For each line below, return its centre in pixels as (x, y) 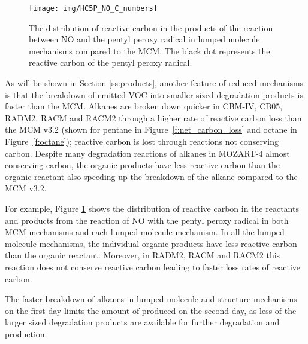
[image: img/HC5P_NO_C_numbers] (93, 8)
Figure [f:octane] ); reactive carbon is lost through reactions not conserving (142, 141)
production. (26, 334)
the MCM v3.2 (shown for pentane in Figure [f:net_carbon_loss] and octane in (151, 130)
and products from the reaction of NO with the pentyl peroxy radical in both (147, 220)
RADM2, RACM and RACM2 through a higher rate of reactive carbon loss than (153, 118)
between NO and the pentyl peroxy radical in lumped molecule (144, 39)
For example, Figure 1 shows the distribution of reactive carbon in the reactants (152, 208)
